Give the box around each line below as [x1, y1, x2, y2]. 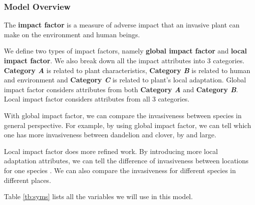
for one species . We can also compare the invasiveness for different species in [4, 165, 236, 175]
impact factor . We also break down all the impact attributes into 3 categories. [4, 55, 245, 65]
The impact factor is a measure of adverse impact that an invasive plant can [4, 20, 240, 30]
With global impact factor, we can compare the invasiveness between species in [4, 110, 242, 120]
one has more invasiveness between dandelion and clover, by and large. [4, 129, 217, 140]
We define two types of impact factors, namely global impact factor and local [4, 46, 247, 56]
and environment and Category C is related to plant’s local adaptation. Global [4, 75, 246, 85]
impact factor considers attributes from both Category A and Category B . [4, 84, 238, 94]
